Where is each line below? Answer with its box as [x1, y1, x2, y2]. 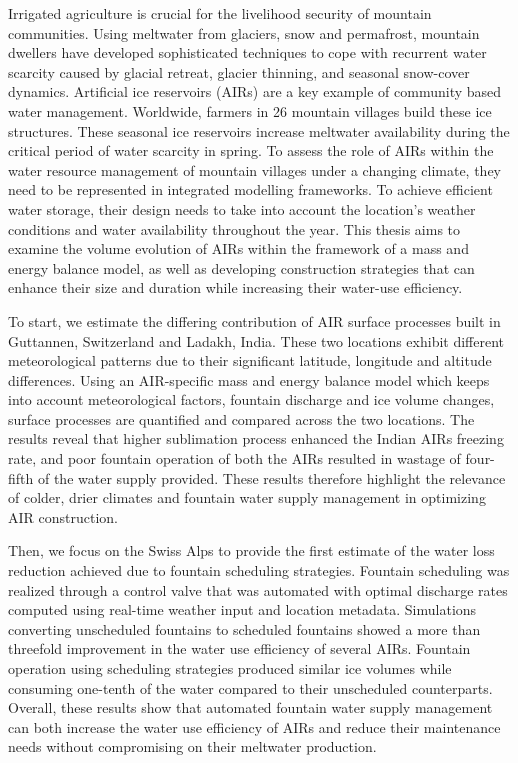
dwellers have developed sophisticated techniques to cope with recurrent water [8, 42, 487, 63]
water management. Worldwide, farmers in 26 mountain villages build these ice [8, 100, 492, 121]
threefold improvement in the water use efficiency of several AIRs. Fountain [8, 638, 471, 659]
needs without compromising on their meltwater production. [8, 736, 377, 757]
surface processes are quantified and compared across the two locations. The [8, 408, 475, 429]
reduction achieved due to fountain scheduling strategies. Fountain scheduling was [8, 560, 510, 581]
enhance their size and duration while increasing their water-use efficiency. [8, 277, 463, 298]
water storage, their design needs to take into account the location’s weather [8, 198, 476, 219]
